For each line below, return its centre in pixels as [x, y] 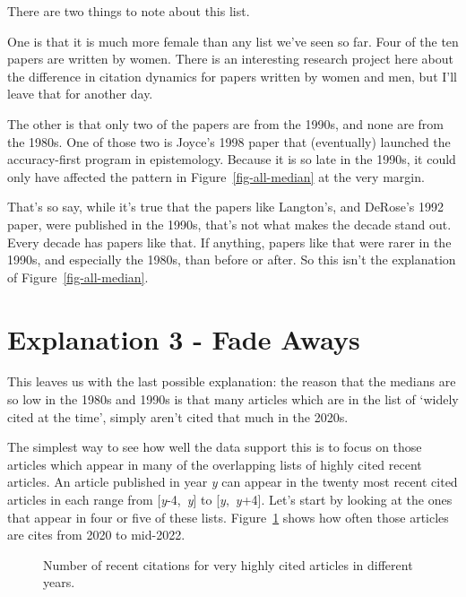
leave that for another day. [80, 94]
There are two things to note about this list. [129, 11]
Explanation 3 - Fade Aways [184, 338]
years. [59, 582]
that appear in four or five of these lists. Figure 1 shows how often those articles [228, 517]
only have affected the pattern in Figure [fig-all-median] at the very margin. [216, 176]
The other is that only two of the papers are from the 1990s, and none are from [225, 123]
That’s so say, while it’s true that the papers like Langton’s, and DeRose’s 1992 [225, 207]
